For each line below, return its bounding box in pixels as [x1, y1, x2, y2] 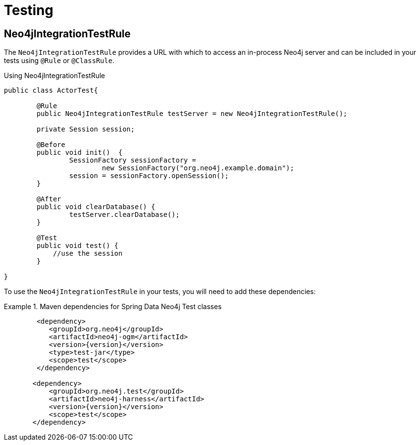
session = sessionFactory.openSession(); [69, 172, 229, 180]
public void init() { [36, 148, 123, 157]
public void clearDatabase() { [36, 203, 155, 211]
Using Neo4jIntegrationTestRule [4, 71, 105, 80]
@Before [36, 141, 65, 149]
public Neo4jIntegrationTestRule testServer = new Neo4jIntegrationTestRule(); [36, 110, 348, 118]
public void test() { [36, 242, 119, 250]
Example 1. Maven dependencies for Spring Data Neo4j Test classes [4, 302, 222, 311]
